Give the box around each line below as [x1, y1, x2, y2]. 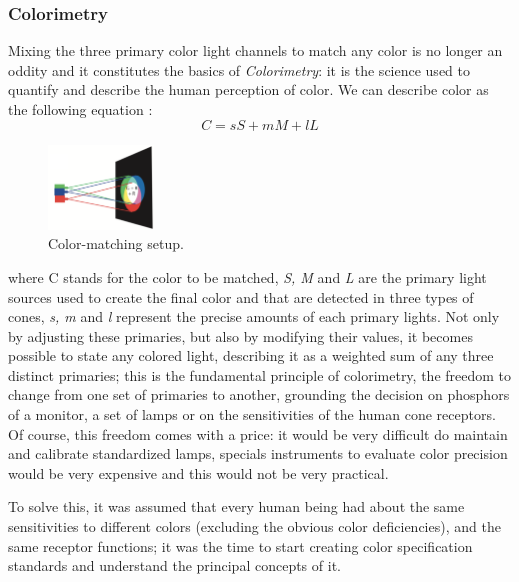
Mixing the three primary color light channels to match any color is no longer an [8, 40, 503, 61]
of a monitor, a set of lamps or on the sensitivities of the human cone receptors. [8, 404, 496, 425]
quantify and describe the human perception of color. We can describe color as [8, 79, 489, 100]
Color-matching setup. [48, 233, 184, 254]
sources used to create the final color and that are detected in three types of [8, 286, 474, 307]
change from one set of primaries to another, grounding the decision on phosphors [8, 384, 510, 405]
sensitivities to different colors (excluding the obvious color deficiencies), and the [8, 516, 501, 537]
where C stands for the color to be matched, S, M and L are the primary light [8, 266, 487, 287]
